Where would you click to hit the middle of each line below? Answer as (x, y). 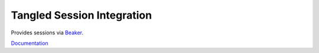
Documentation (30, 43)
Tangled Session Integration (82, 15)
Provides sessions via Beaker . (47, 33)
